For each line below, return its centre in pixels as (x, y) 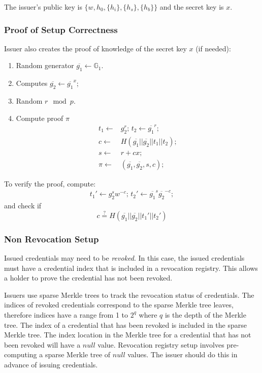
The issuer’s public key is (43, 7)
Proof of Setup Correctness (61, 29)
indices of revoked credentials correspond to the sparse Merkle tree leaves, (119, 305)
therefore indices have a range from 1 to (66, 314)
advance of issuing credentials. (51, 364)
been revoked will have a (42, 344)
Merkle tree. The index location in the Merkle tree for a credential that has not (128, 335)
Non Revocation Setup (52, 239)
